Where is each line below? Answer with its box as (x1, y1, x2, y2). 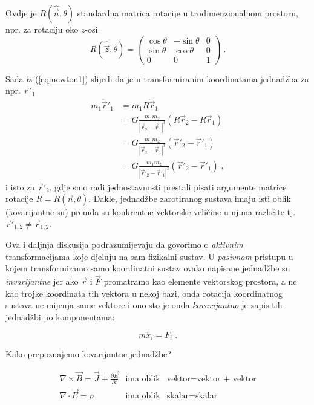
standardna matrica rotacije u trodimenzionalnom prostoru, (77, 7, 298, 19)
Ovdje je (5, 7, 37, 19)
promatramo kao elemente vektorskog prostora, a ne (103, 275, 297, 288)
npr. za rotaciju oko (5, 23, 79, 35)
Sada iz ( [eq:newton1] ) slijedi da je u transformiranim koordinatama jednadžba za (5, 72, 309, 85)
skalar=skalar (166, 392, 218, 401)
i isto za (5, 180, 35, 193)
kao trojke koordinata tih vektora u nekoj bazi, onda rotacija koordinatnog (5, 287, 283, 299)
